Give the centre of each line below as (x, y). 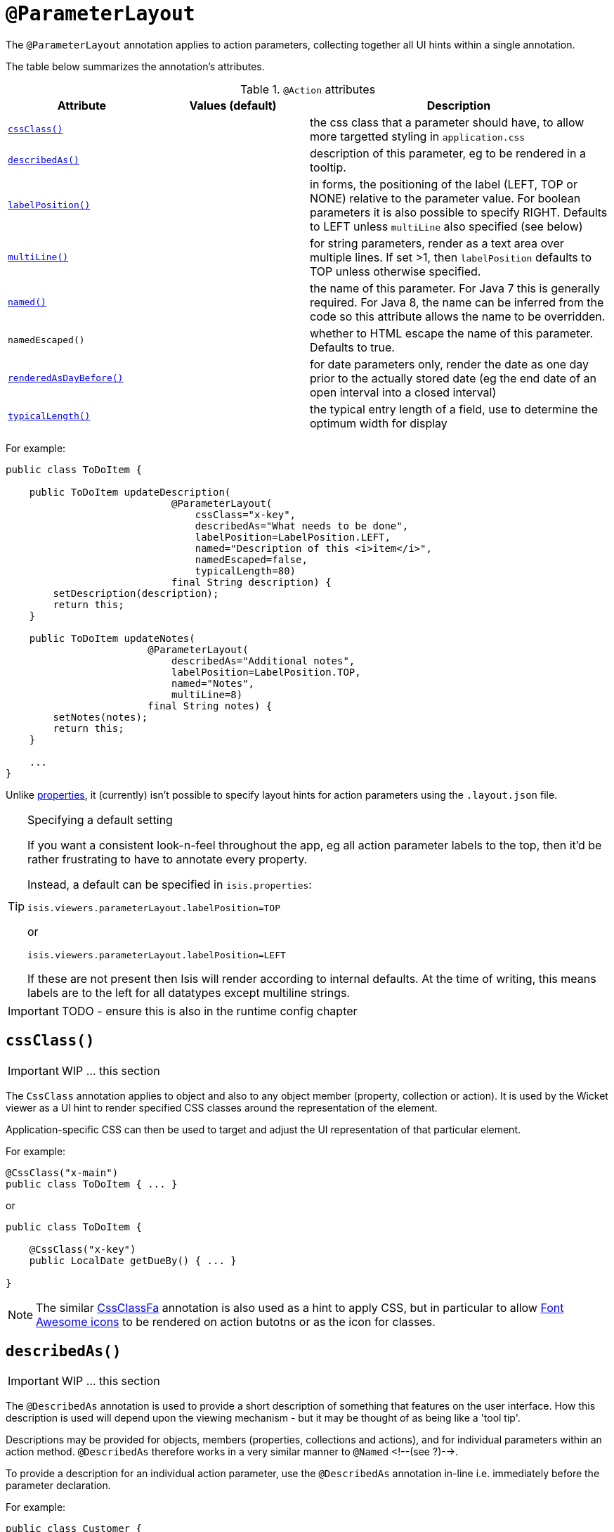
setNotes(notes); (100, 717)
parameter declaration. (58, 1486)
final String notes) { (210, 706)
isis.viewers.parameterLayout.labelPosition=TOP (154, 908)
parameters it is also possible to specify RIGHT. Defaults (459, 212)
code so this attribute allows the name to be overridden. (458, 316)
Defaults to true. (352, 347)
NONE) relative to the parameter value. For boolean (445, 198)
